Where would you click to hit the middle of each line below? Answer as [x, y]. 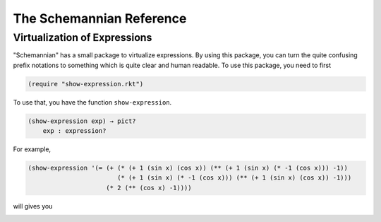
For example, [32, 149]
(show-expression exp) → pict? [82, 121]
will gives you [33, 206]
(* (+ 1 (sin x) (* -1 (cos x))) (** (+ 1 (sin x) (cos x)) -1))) [234, 178]
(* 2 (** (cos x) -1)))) [149, 188]
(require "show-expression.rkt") [86, 84]
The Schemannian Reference [100, 18]
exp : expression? [74, 131]
